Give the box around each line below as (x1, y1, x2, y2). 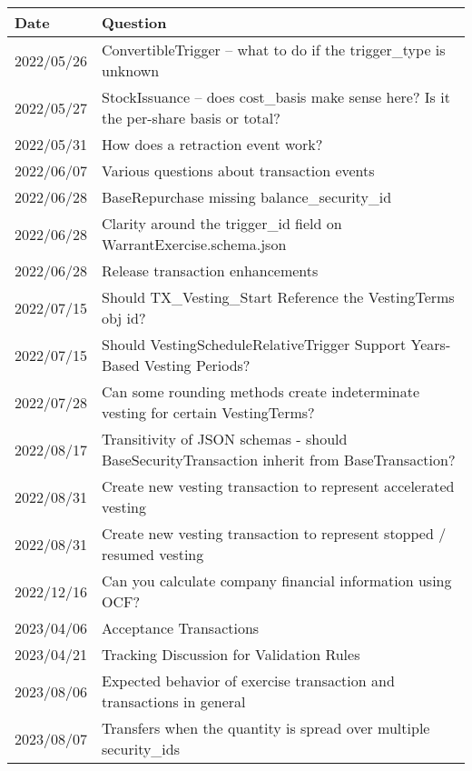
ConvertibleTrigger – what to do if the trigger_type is (102, 39, 446, 60)
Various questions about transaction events (102, 160, 375, 181)
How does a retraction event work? (102, 134, 323, 155)
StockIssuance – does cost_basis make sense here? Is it (102, 86, 450, 107)
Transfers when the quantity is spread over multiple (102, 717, 430, 738)
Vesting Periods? (143, 355, 251, 375)
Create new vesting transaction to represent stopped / (102, 523, 447, 544)
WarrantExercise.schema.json (102, 234, 287, 255)
